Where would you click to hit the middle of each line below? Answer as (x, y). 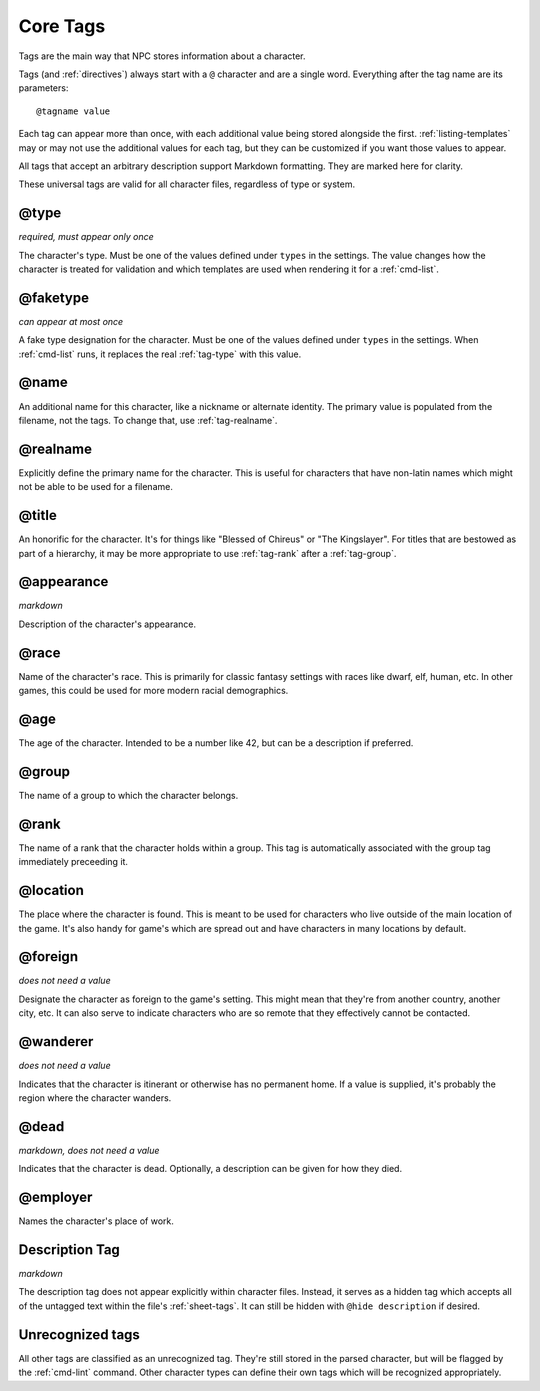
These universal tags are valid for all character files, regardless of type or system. (186, 184)
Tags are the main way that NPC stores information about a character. (162, 56)
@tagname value (73, 111)
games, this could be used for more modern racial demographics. (153, 691)
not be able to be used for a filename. (96, 487)
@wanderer (56, 1041)
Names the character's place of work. (96, 1221)
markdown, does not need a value (89, 1150)
